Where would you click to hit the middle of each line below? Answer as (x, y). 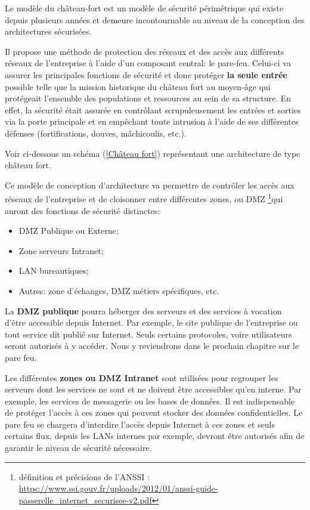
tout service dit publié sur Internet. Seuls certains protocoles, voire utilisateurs (148, 334)
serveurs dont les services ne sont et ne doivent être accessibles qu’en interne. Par (153, 389)
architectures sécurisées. (48, 31)
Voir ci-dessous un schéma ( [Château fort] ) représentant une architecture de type (153, 153)
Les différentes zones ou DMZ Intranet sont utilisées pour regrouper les (142, 377)
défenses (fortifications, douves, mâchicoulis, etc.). (96, 133)
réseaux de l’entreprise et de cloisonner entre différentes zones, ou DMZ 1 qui (144, 198)
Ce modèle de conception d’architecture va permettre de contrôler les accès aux (150, 185)
